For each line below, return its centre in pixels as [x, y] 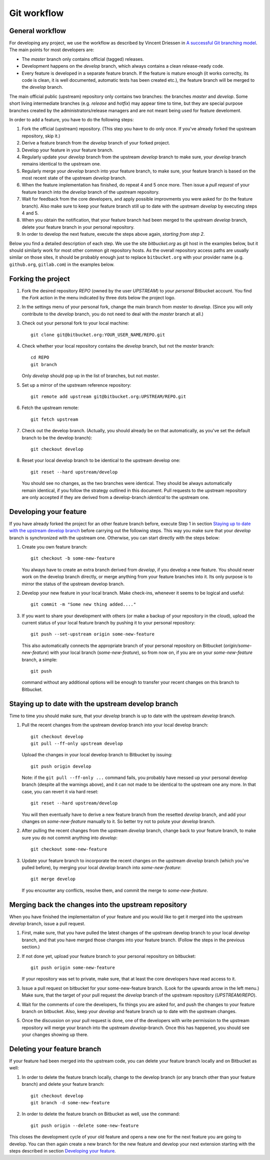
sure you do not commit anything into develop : [69, 838]
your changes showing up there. [55, 1035]
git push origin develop [61, 766]
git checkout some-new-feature [69, 849]
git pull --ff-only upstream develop [77, 743]
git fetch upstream [54, 419]
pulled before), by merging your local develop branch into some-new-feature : [102, 867]
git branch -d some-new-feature [70, 1103]
